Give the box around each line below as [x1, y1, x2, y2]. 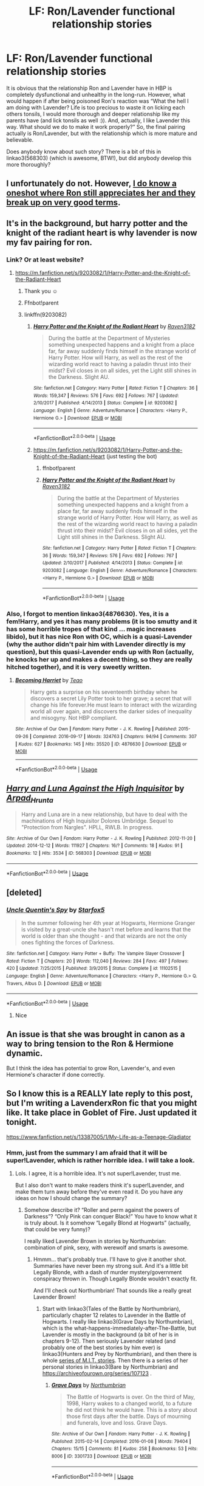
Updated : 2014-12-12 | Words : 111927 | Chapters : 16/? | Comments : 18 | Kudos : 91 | [6, 843, 183, 849]
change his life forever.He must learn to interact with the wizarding [30, 701, 197, 709]
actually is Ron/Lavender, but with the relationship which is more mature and [6, 130, 197, 137]
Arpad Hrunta [6, 793, 53, 805]
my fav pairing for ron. [6, 237, 93, 247]
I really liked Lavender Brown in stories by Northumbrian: [24, 1237, 167, 1245]
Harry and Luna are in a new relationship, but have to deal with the [21, 810, 188, 818]
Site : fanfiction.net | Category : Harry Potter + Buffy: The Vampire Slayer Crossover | [6, 950, 185, 957]
